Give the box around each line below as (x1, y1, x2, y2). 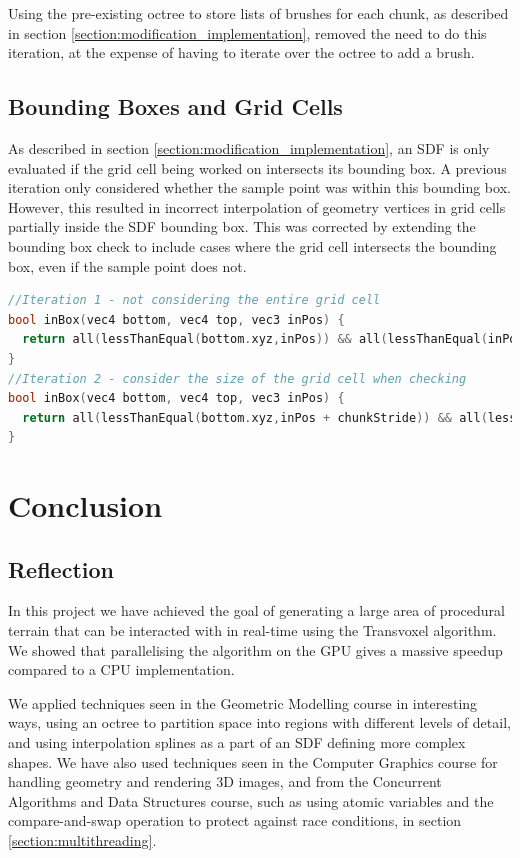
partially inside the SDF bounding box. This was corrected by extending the (8, 216, 476, 237)
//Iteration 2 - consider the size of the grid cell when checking (8, 371, 467, 386)
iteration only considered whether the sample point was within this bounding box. (8, 177, 511, 198)
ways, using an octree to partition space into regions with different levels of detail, (8, 712, 511, 733)
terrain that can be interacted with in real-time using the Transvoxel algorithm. (8, 620, 497, 641)
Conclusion (8, 485, 163, 526)
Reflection (8, 553, 114, 584)
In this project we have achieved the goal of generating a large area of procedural (8, 600, 505, 621)
